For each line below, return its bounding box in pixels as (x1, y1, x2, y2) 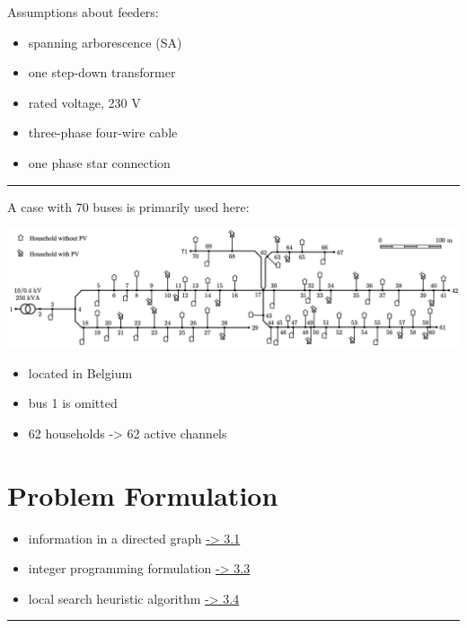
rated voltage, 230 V (28, 93, 141, 111)
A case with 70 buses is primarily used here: (7, 197, 250, 216)
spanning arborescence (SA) (28, 32, 182, 51)
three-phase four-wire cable (28, 123, 178, 142)
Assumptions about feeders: (7, 3, 159, 21)
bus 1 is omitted (28, 394, 118, 412)
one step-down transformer (28, 63, 176, 82)
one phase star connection (28, 153, 171, 172)
